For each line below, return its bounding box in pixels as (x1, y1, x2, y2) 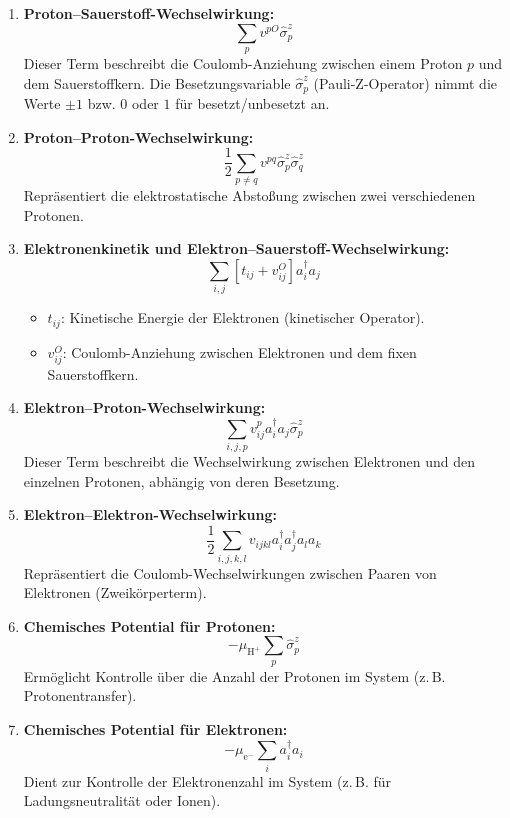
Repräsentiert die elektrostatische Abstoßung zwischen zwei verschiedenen (23, 185, 476, 206)
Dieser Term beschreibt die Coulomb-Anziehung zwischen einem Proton (23, 52, 463, 73)
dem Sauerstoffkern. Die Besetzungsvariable (23, 72, 291, 93)
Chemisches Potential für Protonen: (23, 615, 276, 636)
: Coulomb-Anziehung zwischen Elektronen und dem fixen (62, 341, 417, 362)
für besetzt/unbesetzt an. (175, 93, 330, 114)
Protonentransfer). (23, 685, 137, 706)
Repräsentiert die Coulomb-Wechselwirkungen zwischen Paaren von (23, 562, 437, 583)
